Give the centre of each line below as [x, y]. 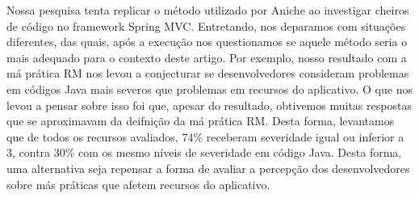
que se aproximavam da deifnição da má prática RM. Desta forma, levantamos [201, 121]
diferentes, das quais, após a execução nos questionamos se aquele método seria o [207, 42]
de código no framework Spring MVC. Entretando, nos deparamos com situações [206, 25]
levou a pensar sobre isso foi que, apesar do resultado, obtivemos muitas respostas [209, 105]
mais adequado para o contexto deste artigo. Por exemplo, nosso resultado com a [207, 57]
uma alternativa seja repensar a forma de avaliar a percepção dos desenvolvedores [208, 168]
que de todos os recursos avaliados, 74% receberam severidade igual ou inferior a [205, 136]
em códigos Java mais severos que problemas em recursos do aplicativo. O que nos [209, 88]
